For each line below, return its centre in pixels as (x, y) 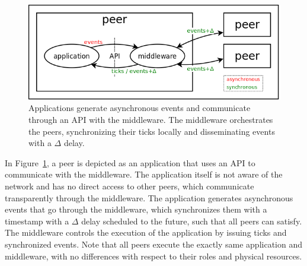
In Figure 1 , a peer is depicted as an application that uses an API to (130, 162)
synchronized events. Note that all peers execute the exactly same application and (154, 244)
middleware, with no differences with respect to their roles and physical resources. (153, 256)
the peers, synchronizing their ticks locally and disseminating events (152, 131)
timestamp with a (37, 221)
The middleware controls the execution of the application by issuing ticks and (146, 232)
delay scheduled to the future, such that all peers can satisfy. (192, 221)
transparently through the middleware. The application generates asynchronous (149, 197)
